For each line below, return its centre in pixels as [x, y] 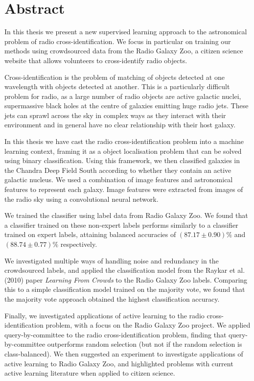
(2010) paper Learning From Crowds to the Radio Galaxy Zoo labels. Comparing [126, 279]
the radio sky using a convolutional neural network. [81, 199]
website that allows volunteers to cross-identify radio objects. [96, 60]
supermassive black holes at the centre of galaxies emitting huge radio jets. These [127, 106]
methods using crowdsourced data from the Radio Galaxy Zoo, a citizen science [124, 51]
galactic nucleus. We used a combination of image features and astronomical [119, 179]
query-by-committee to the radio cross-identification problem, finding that [115, 334]
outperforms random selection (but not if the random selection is [145, 344]
